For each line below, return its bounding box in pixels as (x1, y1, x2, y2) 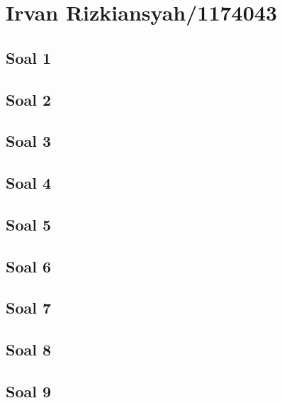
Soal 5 (6, 213, 52, 235)
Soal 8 (6, 338, 52, 360)
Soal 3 (6, 130, 52, 152)
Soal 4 (6, 172, 52, 194)
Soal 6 (6, 255, 52, 277)
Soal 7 (6, 297, 52, 319)
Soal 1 (6, 46, 52, 68)
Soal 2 (6, 88, 52, 110)
